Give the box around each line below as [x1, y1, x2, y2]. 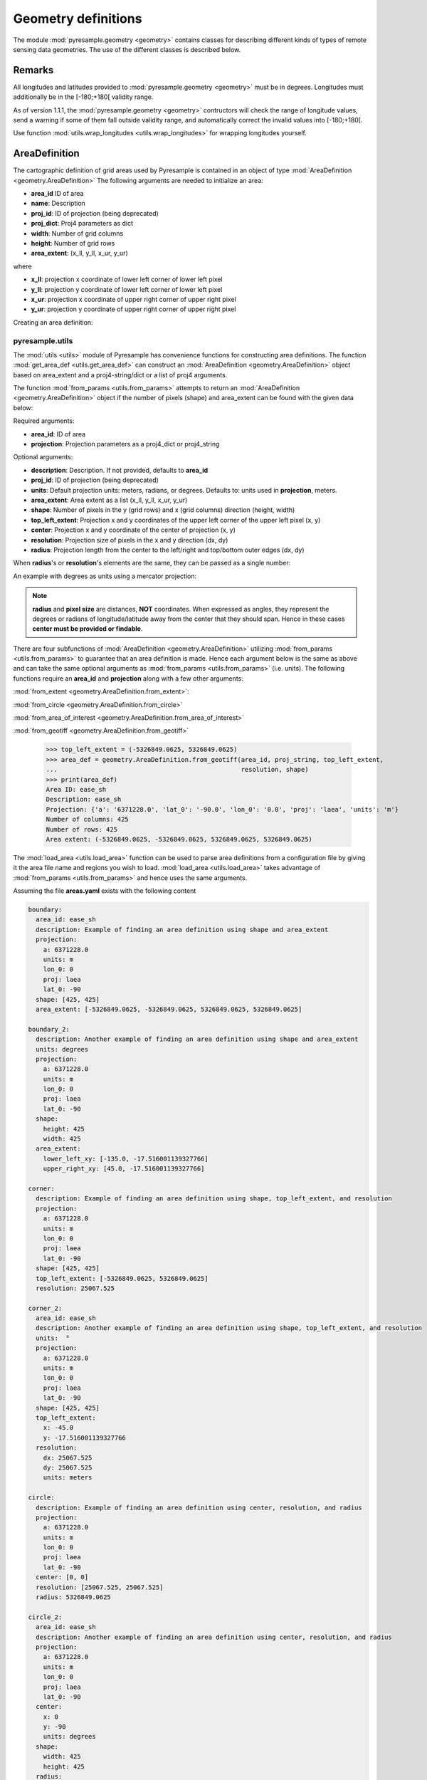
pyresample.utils [13, 335, 73, 345]
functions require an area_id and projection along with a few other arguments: [13, 674, 243, 683]
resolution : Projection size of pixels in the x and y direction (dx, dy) [31, 535, 228, 544]
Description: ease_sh [46, 795, 122, 804]
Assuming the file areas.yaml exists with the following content [13, 886, 196, 895]
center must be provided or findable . [32, 624, 143, 633]
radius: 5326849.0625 [36, 1593, 112, 1601]
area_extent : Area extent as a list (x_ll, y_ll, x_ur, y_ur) [31, 496, 188, 504]
